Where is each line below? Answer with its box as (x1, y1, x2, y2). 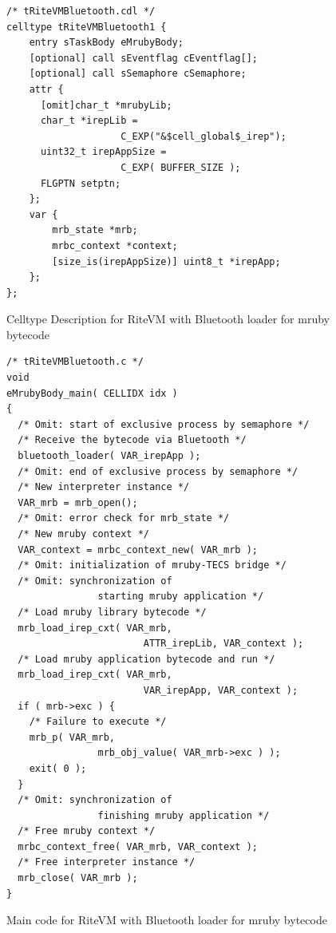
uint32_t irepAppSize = (40, 146, 167, 158)
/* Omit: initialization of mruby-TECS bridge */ (18, 559, 287, 571)
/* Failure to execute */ (29, 716, 167, 728)
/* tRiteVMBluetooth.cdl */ (6, 6, 156, 17)
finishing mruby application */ (97, 809, 270, 821)
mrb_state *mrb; (52, 224, 138, 236)
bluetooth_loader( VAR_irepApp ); (18, 450, 201, 462)
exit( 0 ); (29, 762, 87, 774)
